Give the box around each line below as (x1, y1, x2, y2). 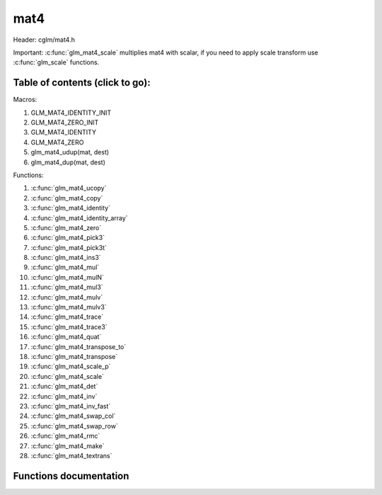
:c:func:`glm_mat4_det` (30, 382, 98, 391)
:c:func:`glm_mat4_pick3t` (30, 243, 108, 251)
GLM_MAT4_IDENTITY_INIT (30, 108, 112, 117)
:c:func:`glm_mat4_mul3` (30, 283, 103, 292)
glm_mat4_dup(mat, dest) (30, 158, 106, 166)
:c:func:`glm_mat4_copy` (30, 193, 103, 202)
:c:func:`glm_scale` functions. (13, 58, 100, 67)
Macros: (13, 96, 37, 104)
